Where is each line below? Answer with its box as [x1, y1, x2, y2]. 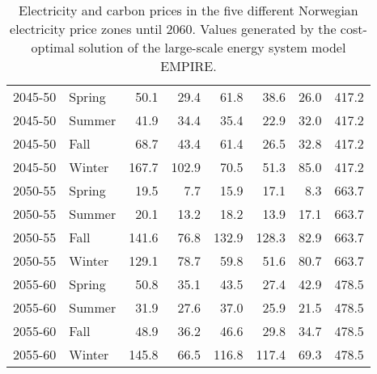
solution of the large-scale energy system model [78, 38, 346, 57]
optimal [31, 38, 74, 57]
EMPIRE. [160, 57, 217, 75]
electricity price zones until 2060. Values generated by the [10, 19, 337, 38]
